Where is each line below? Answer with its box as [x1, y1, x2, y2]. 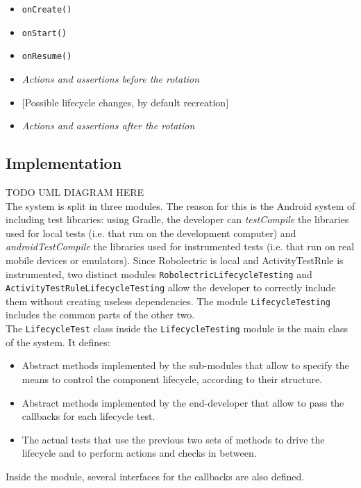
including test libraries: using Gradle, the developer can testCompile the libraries [6, 212, 349, 227]
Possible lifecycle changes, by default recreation [24, 95, 226, 109]
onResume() [22, 51, 72, 62]
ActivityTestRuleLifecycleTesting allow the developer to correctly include [6, 280, 336, 295]
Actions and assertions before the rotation [22, 71, 200, 86]
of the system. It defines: [6, 334, 110, 349]
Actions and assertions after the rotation [22, 118, 195, 133]
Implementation [6, 152, 122, 174]
